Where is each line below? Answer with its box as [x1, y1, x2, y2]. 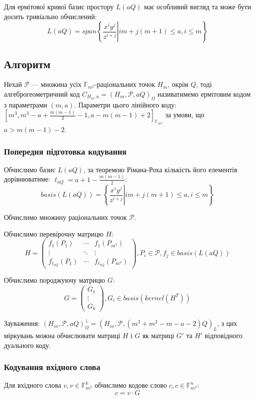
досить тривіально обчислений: [4, 11, 97, 21]
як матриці [142, 330, 175, 340]
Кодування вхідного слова [4, 361, 101, 373]
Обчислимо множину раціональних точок [4, 212, 127, 222]
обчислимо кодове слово [94, 380, 167, 390]
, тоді [196, 79, 212, 89]
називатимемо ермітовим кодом [157, 88, 251, 99]
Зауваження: [4, 318, 40, 328]
